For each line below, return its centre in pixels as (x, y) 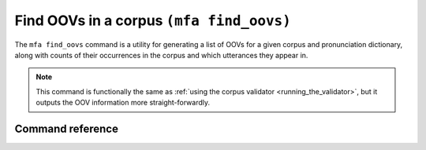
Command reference (66, 128)
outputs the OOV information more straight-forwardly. (123, 103)
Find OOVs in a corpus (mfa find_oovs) (153, 20)
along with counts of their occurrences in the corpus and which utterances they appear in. (161, 55)
